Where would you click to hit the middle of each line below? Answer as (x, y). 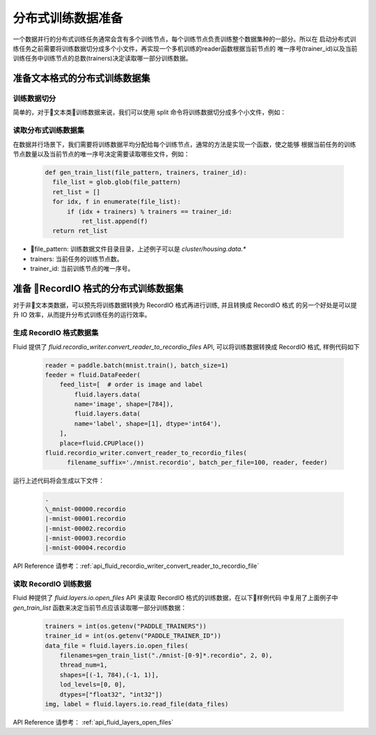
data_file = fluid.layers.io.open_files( (117, 645)
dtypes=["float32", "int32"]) (111, 694)
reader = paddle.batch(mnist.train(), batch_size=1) (137, 365)
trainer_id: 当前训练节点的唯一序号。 (82, 269)
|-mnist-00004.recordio (86, 548)
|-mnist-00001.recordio (86, 519)
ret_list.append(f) (115, 221)
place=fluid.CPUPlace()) (102, 443)
